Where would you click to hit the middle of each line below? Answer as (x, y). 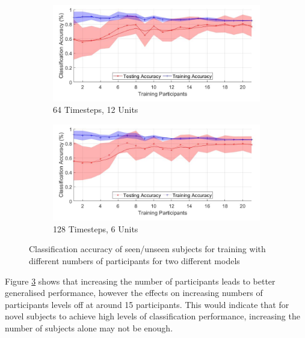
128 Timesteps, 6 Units (96, 228)
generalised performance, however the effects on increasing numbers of (134, 293)
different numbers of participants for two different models (134, 261)
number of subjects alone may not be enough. (89, 328)
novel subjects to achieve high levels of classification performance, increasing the (152, 316)
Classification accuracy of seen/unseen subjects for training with (147, 249)
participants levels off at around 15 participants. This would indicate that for (147, 304)
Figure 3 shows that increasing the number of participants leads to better (140, 281)
